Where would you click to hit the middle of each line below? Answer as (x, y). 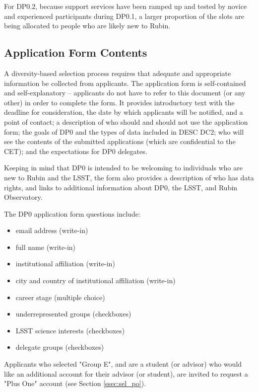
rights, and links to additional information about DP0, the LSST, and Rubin (121, 187)
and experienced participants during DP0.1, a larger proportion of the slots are (124, 16)
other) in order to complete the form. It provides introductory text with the (119, 102)
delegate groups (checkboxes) (60, 347)
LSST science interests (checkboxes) (70, 330)
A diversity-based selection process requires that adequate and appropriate (118, 73)
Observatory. (23, 197)
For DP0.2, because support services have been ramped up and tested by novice (126, 6)
